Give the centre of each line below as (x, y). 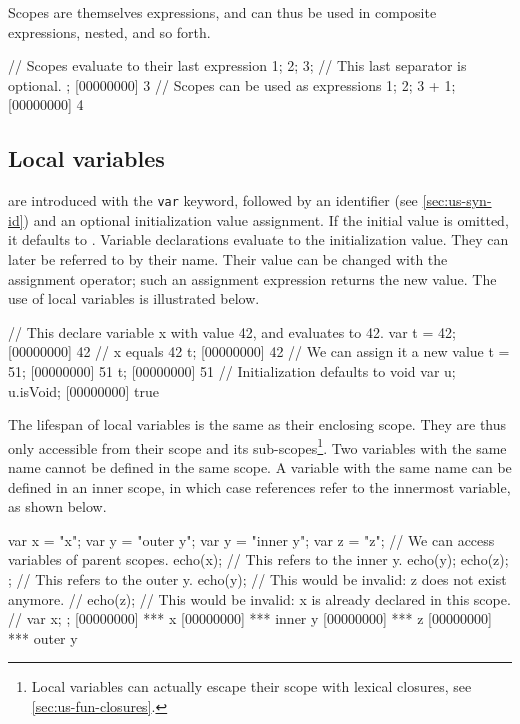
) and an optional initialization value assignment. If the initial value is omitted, (266, 219)
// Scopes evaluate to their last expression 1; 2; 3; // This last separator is (237, 65)
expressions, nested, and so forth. (109, 31)
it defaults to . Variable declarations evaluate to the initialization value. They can (258, 239)
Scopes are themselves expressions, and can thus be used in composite (222, 12)
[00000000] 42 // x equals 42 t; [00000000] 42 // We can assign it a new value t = (259, 351)
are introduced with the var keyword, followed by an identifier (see (213, 200)
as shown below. (57, 506)
